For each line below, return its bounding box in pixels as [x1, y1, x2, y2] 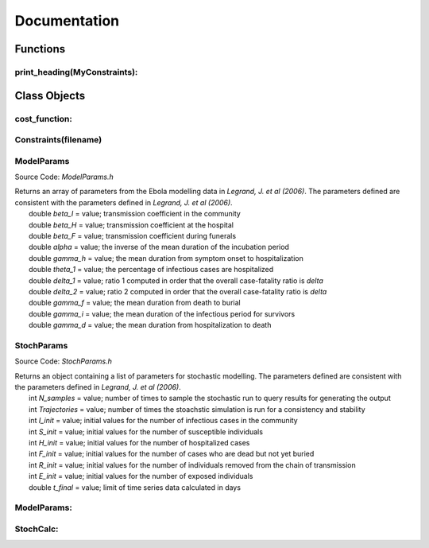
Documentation [14, 12, 120, 29]
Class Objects [14, 88, 86, 103]
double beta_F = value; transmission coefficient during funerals [29, 231, 237, 240]
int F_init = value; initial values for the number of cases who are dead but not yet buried [29, 449, 315, 459]
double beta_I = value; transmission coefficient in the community [29, 209, 242, 219]
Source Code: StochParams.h [14, 356, 113, 366]
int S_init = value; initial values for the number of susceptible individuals [29, 426, 264, 437]
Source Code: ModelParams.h [14, 172, 114, 182]
